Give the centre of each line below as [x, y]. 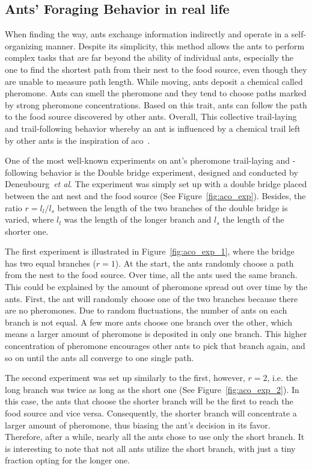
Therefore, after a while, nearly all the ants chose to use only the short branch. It [155, 437]
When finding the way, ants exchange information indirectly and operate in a [147, 34]
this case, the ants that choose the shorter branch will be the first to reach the [149, 401]
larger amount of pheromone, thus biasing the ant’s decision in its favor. [138, 425]
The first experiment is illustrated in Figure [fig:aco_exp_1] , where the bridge [150, 251]
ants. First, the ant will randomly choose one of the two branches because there [151, 298]
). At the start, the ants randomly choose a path [204, 263]
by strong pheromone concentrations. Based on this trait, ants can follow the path [156, 104]
